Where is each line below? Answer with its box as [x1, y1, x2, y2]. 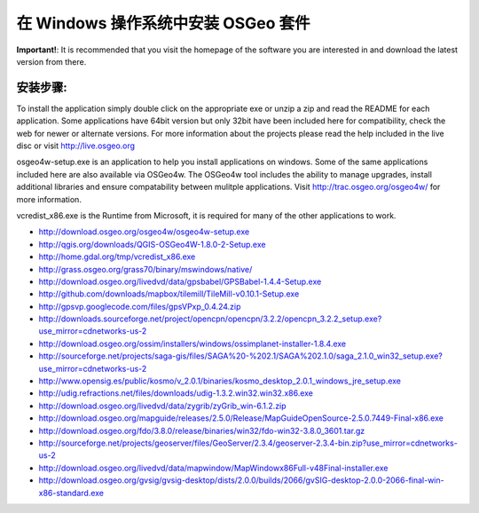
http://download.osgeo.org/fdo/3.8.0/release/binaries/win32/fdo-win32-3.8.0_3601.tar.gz [38, 425, 365, 436]
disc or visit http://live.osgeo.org [16, 140, 136, 151]
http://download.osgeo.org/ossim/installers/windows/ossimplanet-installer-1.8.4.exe [38, 338, 347, 349]
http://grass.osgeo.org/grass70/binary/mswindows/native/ [38, 264, 253, 274]
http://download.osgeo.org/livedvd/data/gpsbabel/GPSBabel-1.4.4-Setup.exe [38, 276, 322, 287]
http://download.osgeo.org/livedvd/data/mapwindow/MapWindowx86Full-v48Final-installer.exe [38, 462, 389, 473]
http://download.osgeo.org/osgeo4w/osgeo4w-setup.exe [38, 226, 250, 237]
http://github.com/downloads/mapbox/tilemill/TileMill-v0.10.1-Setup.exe [38, 288, 300, 299]
